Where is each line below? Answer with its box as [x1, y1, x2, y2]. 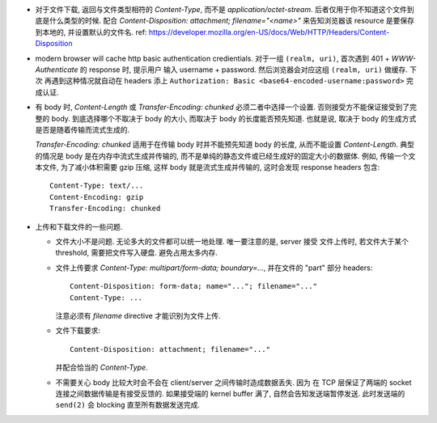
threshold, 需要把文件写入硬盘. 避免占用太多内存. [55, 247, 218, 258]
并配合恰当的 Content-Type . [55, 362, 149, 372]
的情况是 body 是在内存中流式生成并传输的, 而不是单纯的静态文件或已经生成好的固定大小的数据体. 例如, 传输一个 [35, 150, 409, 161]
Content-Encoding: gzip [49, 192, 144, 201]
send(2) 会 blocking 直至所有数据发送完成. [55, 400, 201, 410]
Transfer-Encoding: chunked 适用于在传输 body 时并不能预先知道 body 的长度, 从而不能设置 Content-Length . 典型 [35, 140, 415, 150]
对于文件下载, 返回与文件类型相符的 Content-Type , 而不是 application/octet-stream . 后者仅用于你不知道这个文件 [35, 5, 408, 14]
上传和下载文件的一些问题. [35, 222, 123, 231]
